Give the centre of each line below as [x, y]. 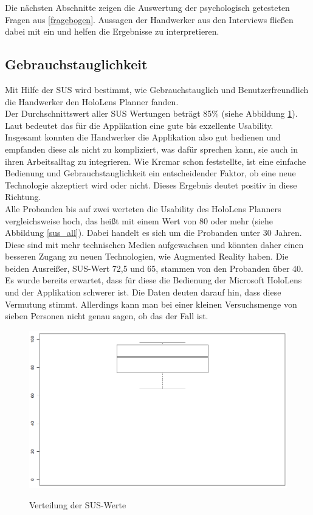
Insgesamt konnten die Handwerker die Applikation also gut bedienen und [143, 137]
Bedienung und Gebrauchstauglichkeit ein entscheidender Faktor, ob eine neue [150, 173]
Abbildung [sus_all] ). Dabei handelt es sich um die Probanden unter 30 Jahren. [153, 233]
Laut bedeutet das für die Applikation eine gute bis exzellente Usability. [139, 125]
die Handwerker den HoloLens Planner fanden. [92, 101]
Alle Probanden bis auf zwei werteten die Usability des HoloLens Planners [143, 208]
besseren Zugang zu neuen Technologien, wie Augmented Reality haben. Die [147, 256]
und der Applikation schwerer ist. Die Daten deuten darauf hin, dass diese [143, 292]
